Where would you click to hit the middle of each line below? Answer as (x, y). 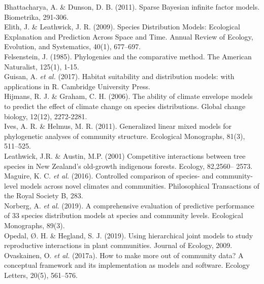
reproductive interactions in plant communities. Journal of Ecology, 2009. (118, 245)
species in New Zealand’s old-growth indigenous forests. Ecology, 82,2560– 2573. (128, 166)
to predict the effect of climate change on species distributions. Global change (125, 106)
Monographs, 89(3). (35, 225)
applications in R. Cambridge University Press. (77, 86)
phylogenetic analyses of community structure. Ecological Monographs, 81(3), (125, 136)
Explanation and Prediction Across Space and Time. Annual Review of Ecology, (129, 36)
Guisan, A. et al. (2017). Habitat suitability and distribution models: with (119, 76)
